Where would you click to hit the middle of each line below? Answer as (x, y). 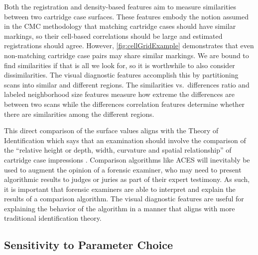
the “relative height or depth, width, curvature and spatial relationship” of (118, 150)
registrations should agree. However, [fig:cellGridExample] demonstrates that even (129, 45)
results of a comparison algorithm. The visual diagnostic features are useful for (124, 199)
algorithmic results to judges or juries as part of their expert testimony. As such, (127, 179)
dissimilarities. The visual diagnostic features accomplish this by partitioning (121, 75)
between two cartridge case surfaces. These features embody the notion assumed (127, 16)
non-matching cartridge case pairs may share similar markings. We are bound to (127, 55)
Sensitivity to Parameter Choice (89, 245)
